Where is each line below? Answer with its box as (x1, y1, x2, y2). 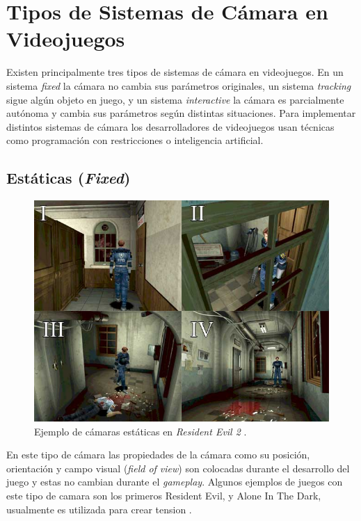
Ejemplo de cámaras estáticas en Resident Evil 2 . (34, 424, 247, 438)
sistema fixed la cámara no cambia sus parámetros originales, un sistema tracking (6, 78, 351, 93)
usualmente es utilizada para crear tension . (6, 502, 192, 516)
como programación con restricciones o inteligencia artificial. (6, 133, 264, 147)
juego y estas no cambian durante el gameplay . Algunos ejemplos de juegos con (6, 474, 343, 489)
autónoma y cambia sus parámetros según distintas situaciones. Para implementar (6, 106, 356, 120)
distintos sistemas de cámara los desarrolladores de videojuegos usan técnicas (6, 119, 335, 134)
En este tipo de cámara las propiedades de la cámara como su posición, (6, 447, 310, 462)
